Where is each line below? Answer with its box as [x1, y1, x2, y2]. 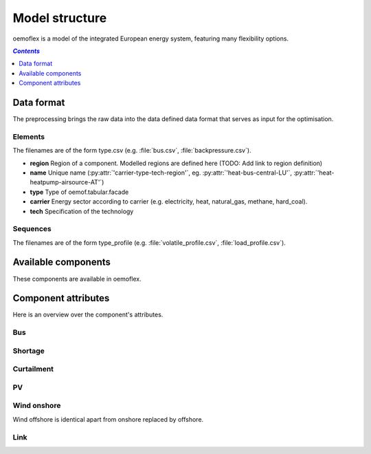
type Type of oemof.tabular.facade [30, 188, 129, 196]
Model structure [12, 10, 107, 25]
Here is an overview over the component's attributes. [12, 310, 164, 319]
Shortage [12, 346, 45, 356]
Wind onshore [12, 401, 61, 411]
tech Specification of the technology [30, 207, 134, 215]
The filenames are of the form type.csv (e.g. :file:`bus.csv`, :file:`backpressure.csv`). [12, 147, 251, 155]
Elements [12, 131, 45, 141]
